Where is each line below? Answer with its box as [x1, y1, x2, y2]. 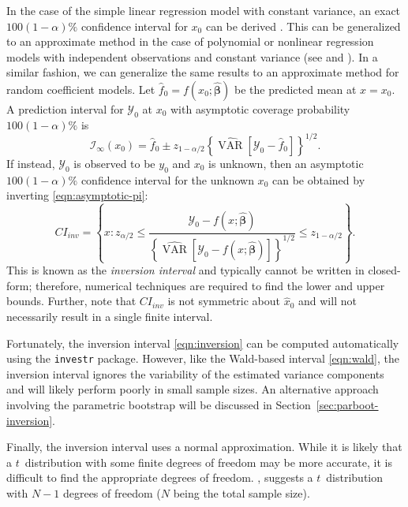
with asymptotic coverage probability [170, 100, 350, 117]
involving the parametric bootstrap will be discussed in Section [6, 397, 311, 413]
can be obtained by [271, 171, 365, 188]
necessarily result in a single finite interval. [6, 308, 213, 324]
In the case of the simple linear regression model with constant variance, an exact [6, 2, 401, 18]
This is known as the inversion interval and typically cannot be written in [6, 262, 365, 278]
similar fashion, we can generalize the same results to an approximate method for [6, 64, 399, 80]
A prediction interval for [6, 100, 124, 117]
